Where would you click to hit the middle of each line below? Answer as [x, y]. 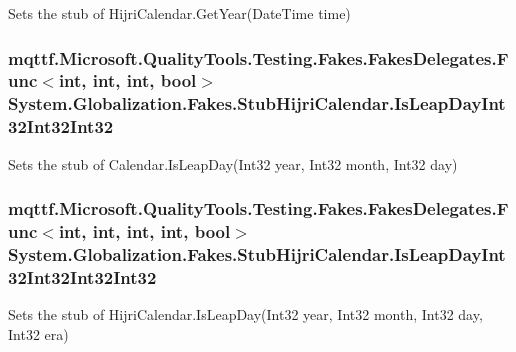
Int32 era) [38, 333]
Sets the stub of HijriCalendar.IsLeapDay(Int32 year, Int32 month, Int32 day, [245, 314]
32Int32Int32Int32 [82, 276]
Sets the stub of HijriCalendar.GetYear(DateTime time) [179, 13]
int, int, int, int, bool [144, 231]
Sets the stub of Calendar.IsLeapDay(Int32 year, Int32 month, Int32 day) [233, 163]
